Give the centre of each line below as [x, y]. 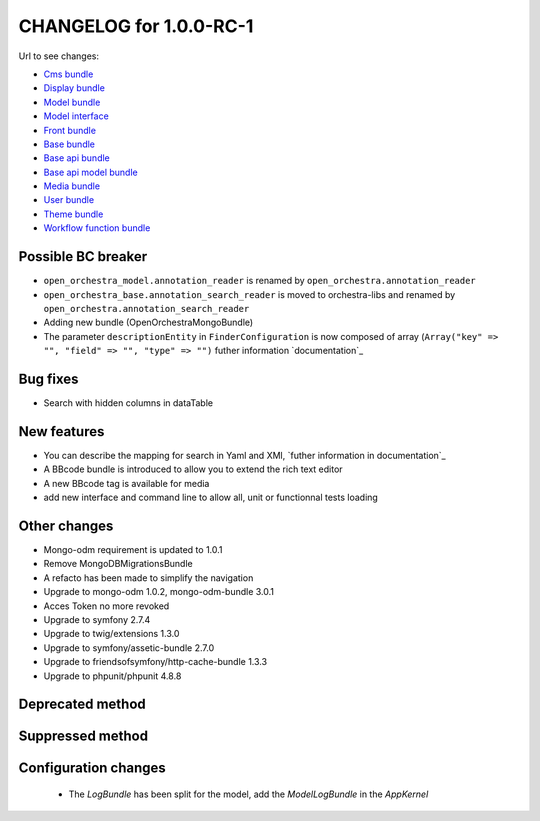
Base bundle [69, 144]
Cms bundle [68, 74]
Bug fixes [48, 378]
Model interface [76, 116]
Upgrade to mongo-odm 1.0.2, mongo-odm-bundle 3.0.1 [159, 592]
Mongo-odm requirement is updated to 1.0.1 [133, 549]
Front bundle [70, 130]
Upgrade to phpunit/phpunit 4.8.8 [112, 676]
